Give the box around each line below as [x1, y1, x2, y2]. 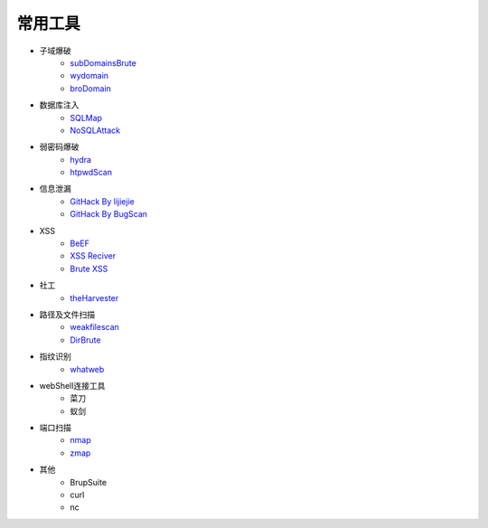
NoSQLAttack [70, 125, 121, 136]
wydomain [70, 71, 108, 81]
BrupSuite [70, 476, 108, 487]
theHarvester [70, 292, 119, 303]
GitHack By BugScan [70, 209, 148, 220]
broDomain [70, 82, 112, 94]
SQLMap [70, 112, 103, 123]
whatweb [70, 363, 105, 374]
